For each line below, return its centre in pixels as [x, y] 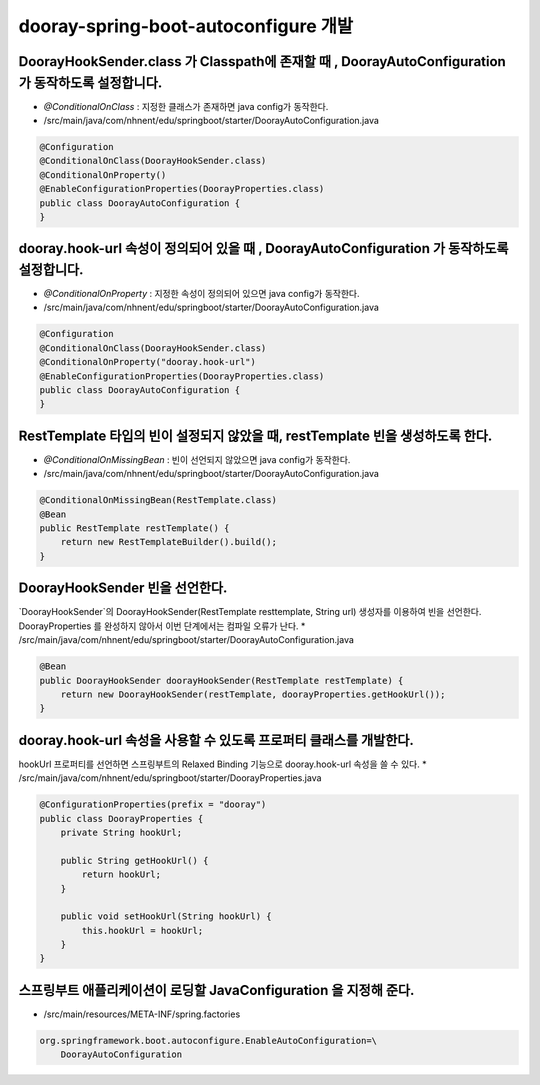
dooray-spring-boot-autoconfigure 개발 [186, 26]
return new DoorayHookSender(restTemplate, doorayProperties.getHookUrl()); [253, 694]
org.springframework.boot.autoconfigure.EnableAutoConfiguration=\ [208, 1040]
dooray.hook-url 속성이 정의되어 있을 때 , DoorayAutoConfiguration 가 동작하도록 [263, 248]
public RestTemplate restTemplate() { [134, 528]
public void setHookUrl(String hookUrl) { [166, 916]
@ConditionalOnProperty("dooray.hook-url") [148, 362]
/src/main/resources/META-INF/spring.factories [142, 1014]
